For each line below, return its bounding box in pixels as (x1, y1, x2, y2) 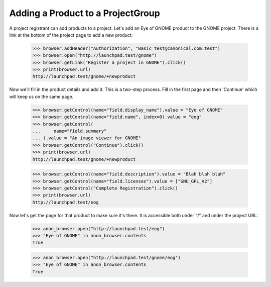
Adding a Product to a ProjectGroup (9, 8, 160, 19)
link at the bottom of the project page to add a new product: (9, 32, 133, 38)
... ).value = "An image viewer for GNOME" (32, 135, 142, 141)
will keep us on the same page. (9, 93, 74, 100)
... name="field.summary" (32, 128, 107, 134)
